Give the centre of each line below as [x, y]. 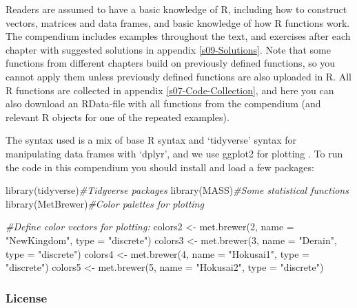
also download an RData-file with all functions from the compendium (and [163, 103]
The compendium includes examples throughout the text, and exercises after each [178, 36]
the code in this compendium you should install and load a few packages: [160, 167]
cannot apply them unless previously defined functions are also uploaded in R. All [178, 76]
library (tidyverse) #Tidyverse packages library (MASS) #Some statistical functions [177, 190]
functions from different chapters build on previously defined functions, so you [171, 63]
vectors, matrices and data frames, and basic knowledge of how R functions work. [178, 22]
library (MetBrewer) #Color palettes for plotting [105, 203]
